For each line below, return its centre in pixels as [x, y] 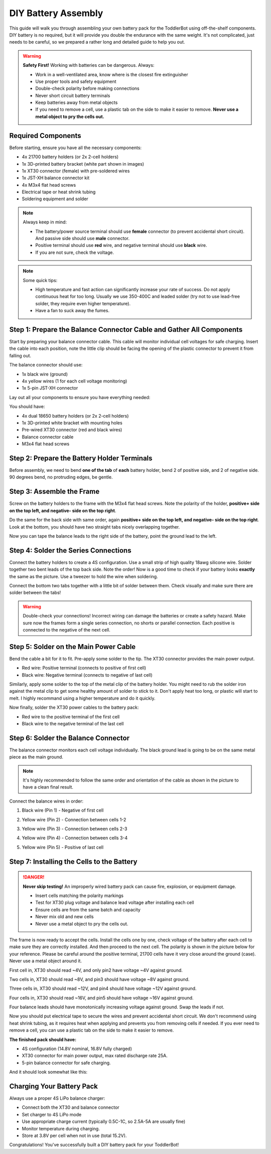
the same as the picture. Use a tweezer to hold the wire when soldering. [84, 576]
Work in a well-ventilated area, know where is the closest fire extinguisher [112, 74]
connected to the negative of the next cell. [66, 629]
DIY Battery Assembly [56, 13]
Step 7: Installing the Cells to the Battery [73, 862]
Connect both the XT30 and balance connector [71, 1107]
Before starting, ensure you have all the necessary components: [76, 148]
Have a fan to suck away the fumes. [73, 311]
